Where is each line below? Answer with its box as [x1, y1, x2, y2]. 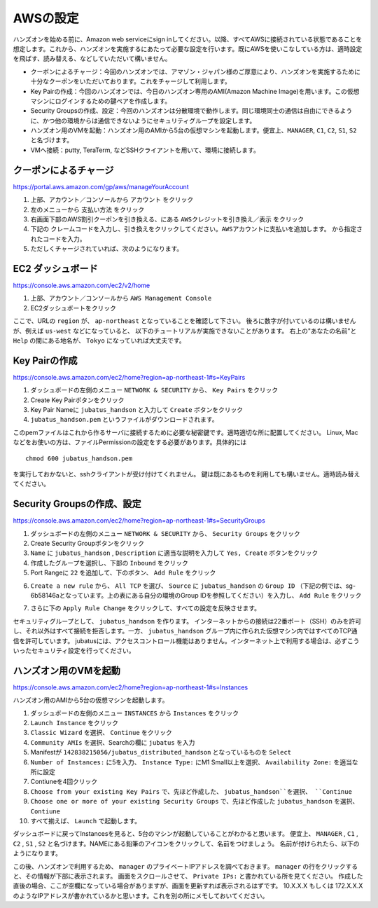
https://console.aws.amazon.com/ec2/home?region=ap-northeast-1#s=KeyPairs [13, 373, 246, 381]
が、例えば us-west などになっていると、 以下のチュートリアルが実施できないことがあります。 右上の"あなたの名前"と [13, 326, 357, 335]
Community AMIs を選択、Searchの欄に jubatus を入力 [30, 738, 195, 746]
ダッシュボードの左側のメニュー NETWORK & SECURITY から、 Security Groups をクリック [30, 529, 300, 537]
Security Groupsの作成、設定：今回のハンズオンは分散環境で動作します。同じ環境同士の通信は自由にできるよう [30, 106, 353, 115]
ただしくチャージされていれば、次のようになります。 [30, 245, 183, 253]
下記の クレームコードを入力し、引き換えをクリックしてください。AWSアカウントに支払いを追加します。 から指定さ [30, 225, 363, 233]
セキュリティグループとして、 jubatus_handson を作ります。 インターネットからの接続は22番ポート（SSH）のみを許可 [13, 617, 362, 625]
